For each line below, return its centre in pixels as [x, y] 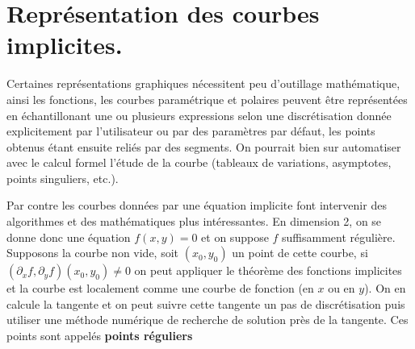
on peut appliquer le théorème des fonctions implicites [268, 270]
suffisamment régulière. [339, 237]
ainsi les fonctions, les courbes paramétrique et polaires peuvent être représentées [207, 99]
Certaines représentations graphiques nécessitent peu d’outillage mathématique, [203, 83]
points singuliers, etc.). [63, 178]
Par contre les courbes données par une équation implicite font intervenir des [197, 205]
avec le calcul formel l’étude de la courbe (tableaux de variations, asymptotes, [199, 162]
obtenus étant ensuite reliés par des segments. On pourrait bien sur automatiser [204, 146]
